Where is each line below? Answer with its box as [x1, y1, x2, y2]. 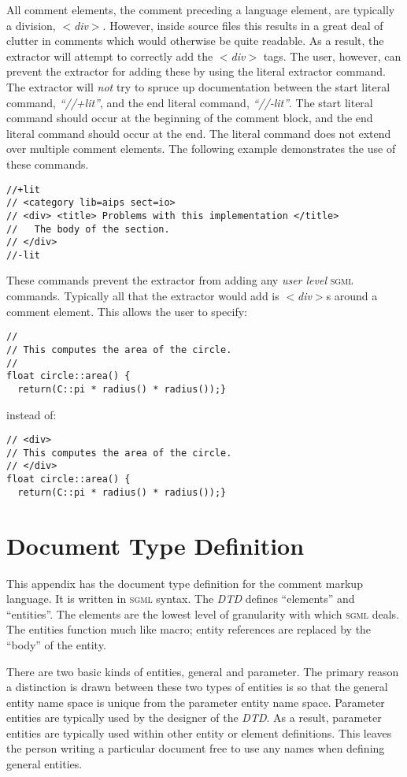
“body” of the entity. [6, 636, 106, 652]
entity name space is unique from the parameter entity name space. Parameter [6, 693, 385, 710]
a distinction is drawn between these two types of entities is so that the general [6, 678, 388, 695]
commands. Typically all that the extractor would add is [6, 288, 279, 304]
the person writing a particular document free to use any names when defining [6, 740, 385, 757]
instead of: [6, 406, 57, 422]
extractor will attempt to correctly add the [6, 47, 213, 64]
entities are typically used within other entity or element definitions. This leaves [6, 724, 392, 741]
